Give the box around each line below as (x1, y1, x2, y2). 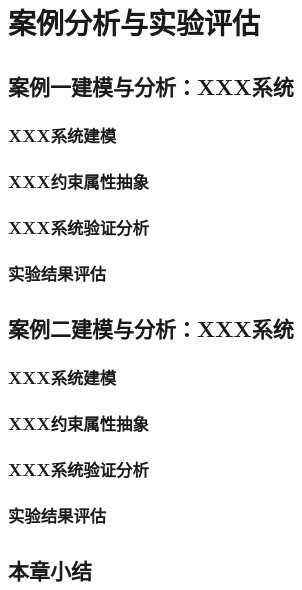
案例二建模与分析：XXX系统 (8, 312, 294, 343)
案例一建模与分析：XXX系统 (8, 70, 294, 101)
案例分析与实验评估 (8, 2, 261, 43)
